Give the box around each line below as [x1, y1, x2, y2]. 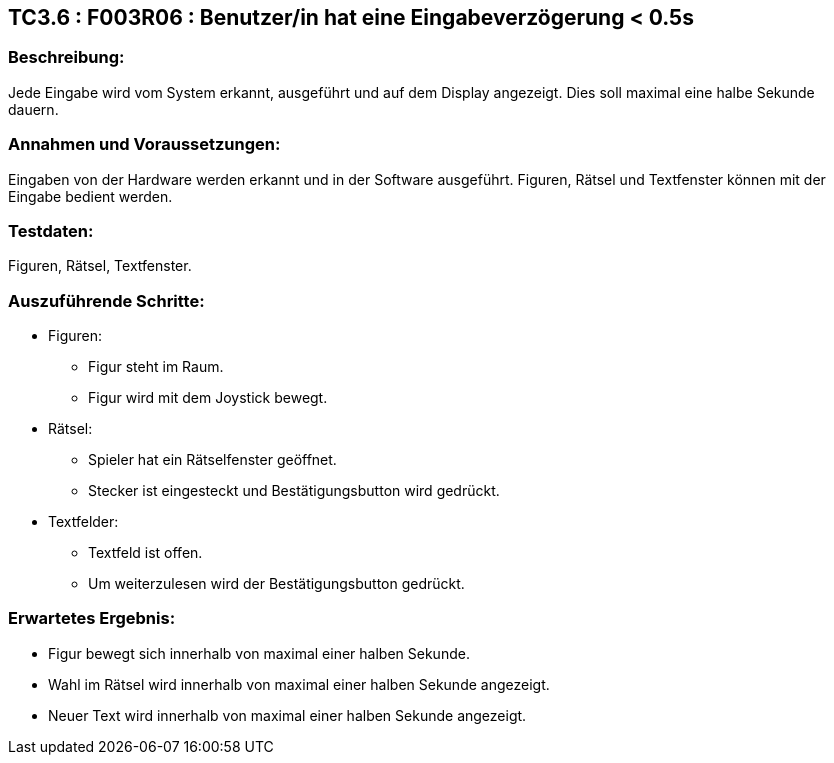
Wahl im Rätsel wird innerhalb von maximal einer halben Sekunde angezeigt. [48, 675, 550, 693]
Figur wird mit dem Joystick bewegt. [88, 389, 328, 407]
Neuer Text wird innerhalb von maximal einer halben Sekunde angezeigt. [48, 706, 527, 724]
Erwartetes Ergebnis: [8, 608, 176, 629]
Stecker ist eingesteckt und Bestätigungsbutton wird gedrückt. [88, 482, 500, 500]
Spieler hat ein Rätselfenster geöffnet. [88, 451, 337, 469]
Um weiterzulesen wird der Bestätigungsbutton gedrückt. [88, 575, 465, 593]
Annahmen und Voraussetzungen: [8, 134, 281, 155]
